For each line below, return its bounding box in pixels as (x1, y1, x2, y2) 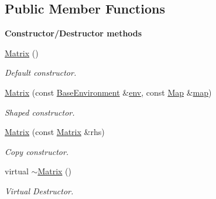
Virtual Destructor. (5, 184, 74, 197)
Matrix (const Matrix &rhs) (5, 126, 105, 138)
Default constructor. (5, 66, 77, 79)
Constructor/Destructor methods (5, 27, 142, 39)
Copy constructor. (5, 145, 69, 157)
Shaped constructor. (5, 106, 75, 118)
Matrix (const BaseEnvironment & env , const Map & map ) (5, 86, 212, 98)
